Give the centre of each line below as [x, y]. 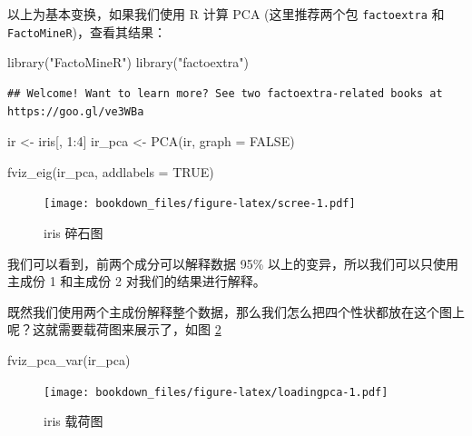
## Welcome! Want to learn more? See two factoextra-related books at [225, 93]
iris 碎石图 [74, 232]
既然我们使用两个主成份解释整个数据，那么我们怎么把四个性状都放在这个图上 [236, 311]
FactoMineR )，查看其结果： [87, 31]
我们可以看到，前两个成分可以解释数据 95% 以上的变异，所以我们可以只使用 [233, 263]
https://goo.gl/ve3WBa [76, 111]
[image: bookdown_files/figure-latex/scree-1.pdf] [200, 204]
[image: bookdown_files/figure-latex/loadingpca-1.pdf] [216, 392]
